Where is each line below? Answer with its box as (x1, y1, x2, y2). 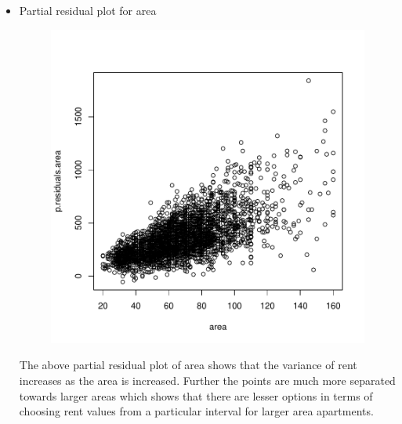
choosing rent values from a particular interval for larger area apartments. (19, 403, 374, 419)
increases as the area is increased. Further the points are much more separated (19, 371, 396, 388)
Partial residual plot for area (19, 2, 157, 18)
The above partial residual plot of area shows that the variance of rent (19, 357, 357, 373)
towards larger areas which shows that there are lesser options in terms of (19, 387, 373, 404)
